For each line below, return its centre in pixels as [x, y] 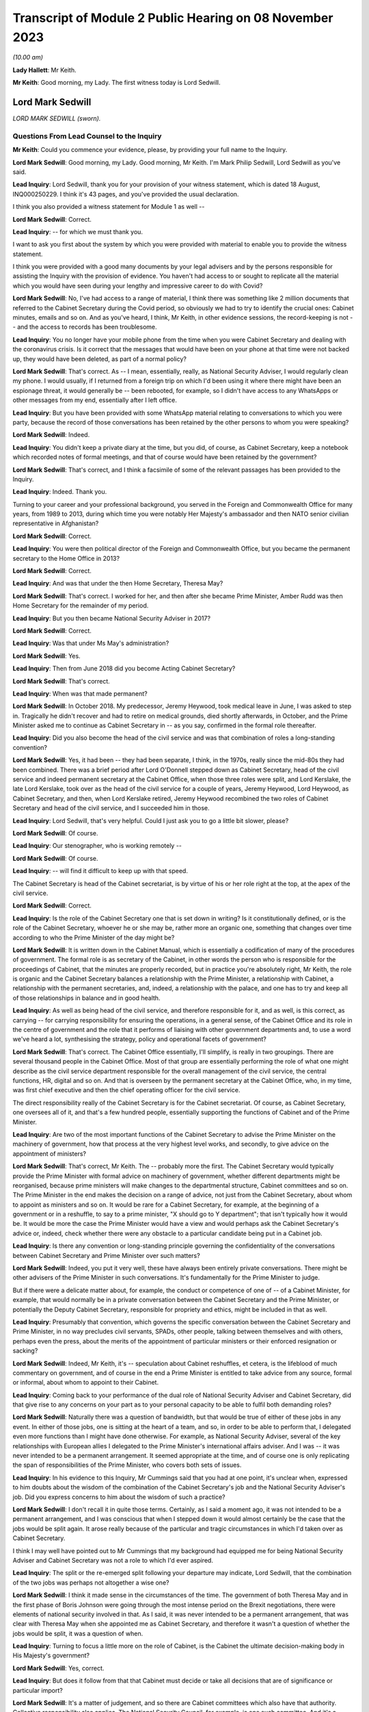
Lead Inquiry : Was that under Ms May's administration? [91, 643]
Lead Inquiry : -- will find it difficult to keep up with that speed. [100, 871]
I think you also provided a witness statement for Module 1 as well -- [109, 207]
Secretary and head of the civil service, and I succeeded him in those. [111, 808]
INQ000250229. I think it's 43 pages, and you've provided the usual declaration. [126, 194]
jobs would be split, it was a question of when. [78, 1633]
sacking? [25, 1351]
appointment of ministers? [50, 1153]
